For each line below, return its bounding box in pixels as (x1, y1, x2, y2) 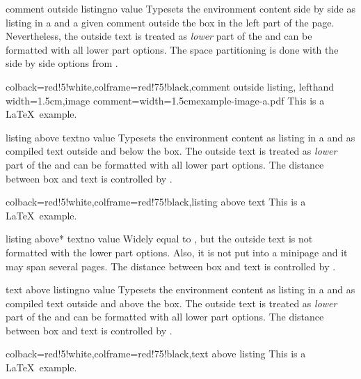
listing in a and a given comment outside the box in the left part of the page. (6, 15, 335, 29)
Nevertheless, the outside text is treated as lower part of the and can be (6, 29, 312, 43)
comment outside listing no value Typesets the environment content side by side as (6, 1, 355, 15)
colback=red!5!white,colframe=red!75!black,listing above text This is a (6, 194, 306, 209)
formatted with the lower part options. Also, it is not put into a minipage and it (6, 245, 348, 259)
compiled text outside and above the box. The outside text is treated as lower (6, 295, 337, 310)
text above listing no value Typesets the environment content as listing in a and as (6, 282, 355, 297)
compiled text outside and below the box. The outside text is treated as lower (6, 144, 337, 158)
